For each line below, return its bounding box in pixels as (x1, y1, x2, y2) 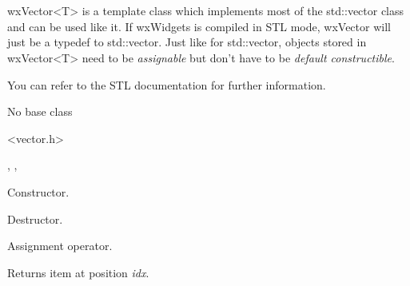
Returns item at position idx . (7, 264, 149, 280)
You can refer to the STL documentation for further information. (7, 76, 326, 93)
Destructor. (7, 210, 63, 227)
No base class (7, 103, 73, 120)
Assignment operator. (7, 237, 113, 254)
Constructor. (7, 183, 70, 200)
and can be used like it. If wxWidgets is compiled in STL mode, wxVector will (7, 18, 391, 34)
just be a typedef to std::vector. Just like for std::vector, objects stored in (7, 34, 367, 50)
